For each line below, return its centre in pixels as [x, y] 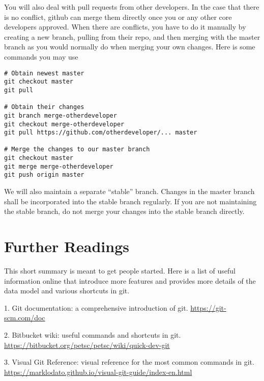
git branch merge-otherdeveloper [61, 115]
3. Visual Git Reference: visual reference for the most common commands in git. [129, 362]
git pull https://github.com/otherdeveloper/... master [101, 133]
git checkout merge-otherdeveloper [64, 124]
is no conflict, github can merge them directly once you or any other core [118, 17]
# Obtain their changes [44, 107]
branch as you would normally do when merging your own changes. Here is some [130, 47]
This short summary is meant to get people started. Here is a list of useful [120, 270]
